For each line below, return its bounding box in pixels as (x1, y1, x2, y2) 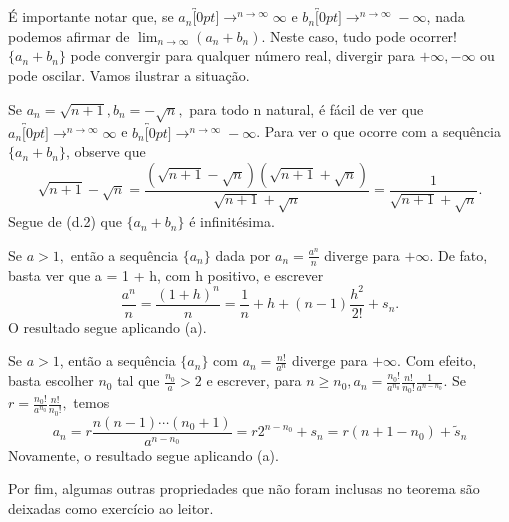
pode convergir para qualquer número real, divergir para (70, 45, 415, 66)
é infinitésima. (189, 211, 275, 232)
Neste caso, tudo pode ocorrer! (270, 25, 457, 46)
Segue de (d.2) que (8, 211, 122, 232)
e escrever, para (206, 370, 302, 391)
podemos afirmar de (8, 25, 130, 46)
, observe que (65, 141, 146, 162)
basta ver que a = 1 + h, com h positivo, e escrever (8, 264, 324, 285)
